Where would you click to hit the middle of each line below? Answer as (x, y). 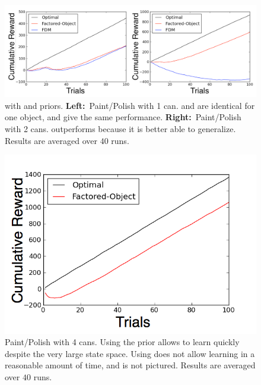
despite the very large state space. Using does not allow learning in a (130, 353)
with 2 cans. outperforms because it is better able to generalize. (120, 129)
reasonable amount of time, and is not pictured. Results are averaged (130, 365)
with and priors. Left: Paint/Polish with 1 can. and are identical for (130, 105)
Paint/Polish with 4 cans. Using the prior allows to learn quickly (122, 342)
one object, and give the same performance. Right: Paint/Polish (123, 117)
